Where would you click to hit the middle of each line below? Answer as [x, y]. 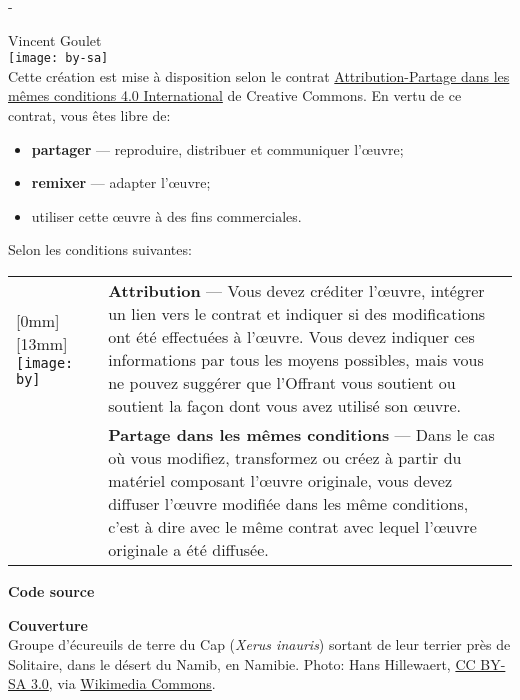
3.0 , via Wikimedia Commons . [123, 683]
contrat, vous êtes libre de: [89, 115]
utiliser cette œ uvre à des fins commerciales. [166, 215]
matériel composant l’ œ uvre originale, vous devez [280, 480]
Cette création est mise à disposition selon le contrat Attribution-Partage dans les [259, 75]
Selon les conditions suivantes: [100, 249]
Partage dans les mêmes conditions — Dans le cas [301, 434]
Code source [51, 591]
